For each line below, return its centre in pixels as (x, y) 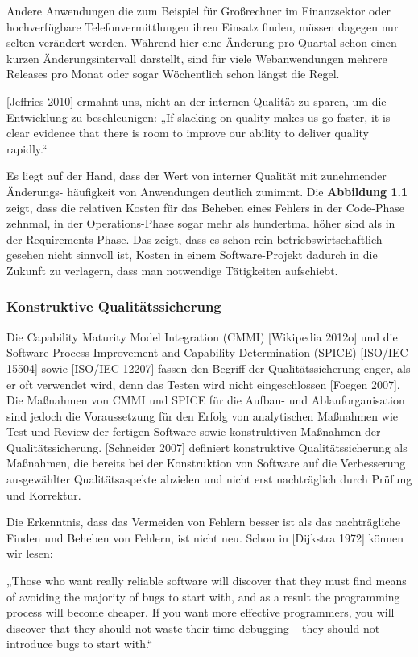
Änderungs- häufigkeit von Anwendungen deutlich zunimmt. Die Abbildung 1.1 (207, 191)
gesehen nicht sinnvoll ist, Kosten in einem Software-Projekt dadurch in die (192, 255)
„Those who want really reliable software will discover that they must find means (207, 581)
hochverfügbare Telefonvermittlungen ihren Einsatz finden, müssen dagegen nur (203, 26)
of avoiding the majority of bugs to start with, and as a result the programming (203, 596)
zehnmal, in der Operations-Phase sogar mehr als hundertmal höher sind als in (201, 223)
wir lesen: (30, 553)
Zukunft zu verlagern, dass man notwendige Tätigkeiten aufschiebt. (172, 270)
